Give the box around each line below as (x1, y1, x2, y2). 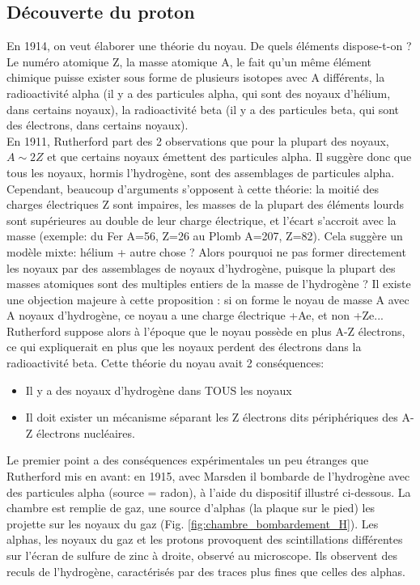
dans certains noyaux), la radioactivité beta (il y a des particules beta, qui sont (6, 100, 400, 117)
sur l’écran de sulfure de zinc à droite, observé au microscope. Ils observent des (6, 547, 397, 564)
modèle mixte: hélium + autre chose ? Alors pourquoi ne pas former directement (6, 243, 406, 260)
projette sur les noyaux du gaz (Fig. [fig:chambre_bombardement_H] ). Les (6, 515, 379, 532)
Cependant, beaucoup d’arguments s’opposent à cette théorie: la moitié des (6, 180, 380, 197)
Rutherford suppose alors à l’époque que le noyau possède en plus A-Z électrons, (6, 322, 405, 339)
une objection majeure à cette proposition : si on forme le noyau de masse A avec (6, 290, 409, 307)
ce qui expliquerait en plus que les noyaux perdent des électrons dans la (6, 338, 362, 355)
